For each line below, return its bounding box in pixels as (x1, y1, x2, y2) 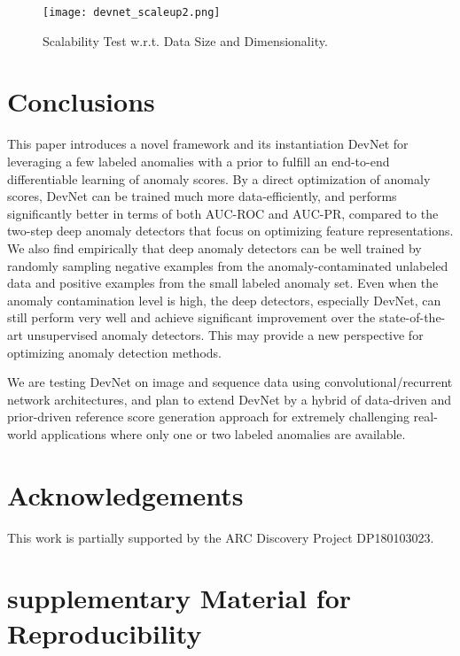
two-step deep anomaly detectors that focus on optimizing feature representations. (7, 221, 454, 240)
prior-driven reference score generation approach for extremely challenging (7, 407, 409, 426)
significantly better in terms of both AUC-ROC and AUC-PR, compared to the (7, 204, 439, 222)
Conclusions (7, 83, 155, 120)
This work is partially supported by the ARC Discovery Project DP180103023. (7, 528, 434, 546)
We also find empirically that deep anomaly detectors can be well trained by (7, 238, 422, 257)
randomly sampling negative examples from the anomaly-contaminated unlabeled (7, 256, 448, 274)
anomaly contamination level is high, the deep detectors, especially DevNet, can (7, 290, 441, 309)
